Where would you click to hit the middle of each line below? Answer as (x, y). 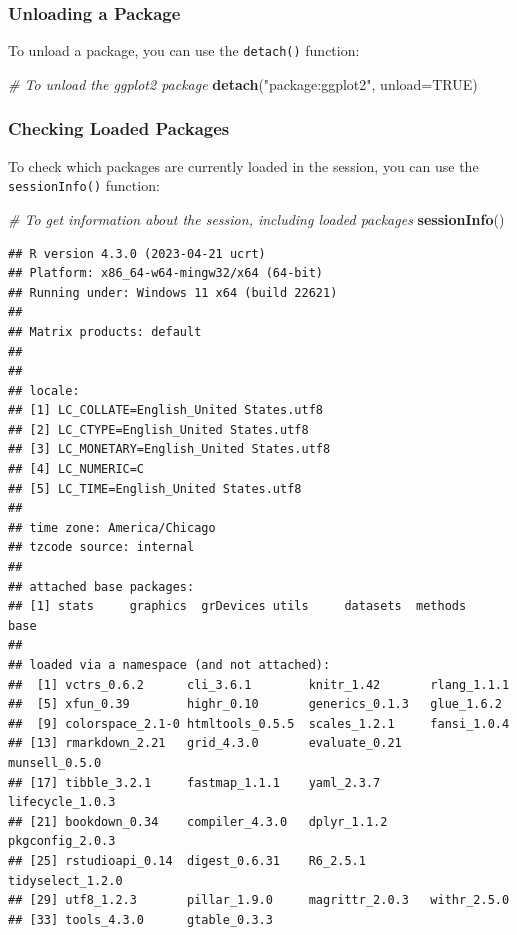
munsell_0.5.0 (55, 762)
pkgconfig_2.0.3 (62, 841)
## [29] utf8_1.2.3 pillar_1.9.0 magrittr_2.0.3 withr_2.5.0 (259, 900)
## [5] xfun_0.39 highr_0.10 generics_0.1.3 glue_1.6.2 (255, 704)
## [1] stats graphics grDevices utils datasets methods (237, 606)
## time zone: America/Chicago (112, 527)
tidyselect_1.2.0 (65, 880)
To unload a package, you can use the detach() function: (184, 50)
